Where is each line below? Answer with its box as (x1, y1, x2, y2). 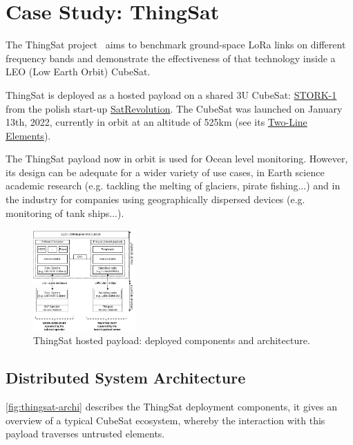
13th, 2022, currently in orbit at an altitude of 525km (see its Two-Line (6, 115, 307, 129)
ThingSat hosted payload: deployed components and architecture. (33, 333, 310, 348)
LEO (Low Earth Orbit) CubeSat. (6, 64, 151, 79)
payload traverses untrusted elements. (6, 426, 165, 441)
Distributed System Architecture (6, 367, 246, 388)
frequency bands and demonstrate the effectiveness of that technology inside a (6, 50, 336, 65)
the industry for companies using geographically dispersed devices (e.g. (6, 192, 305, 207)
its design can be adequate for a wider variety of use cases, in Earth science (6, 164, 325, 179)
